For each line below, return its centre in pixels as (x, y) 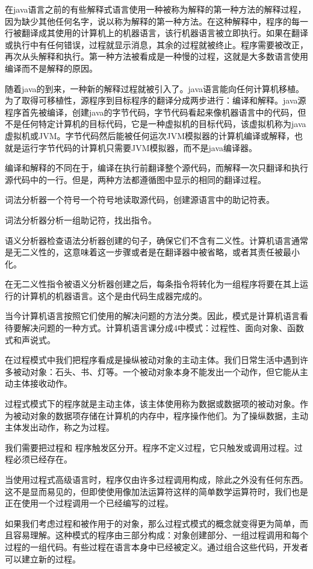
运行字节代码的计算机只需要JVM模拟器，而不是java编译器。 (139, 147)
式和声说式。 (30, 339)
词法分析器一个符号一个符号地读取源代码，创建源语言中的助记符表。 (140, 200)
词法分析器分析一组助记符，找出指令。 (81, 219)
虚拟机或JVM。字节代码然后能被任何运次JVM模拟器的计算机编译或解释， (150, 135)
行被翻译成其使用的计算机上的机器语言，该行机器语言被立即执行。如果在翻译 (156, 33)
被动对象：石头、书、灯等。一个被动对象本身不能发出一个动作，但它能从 (156, 371)
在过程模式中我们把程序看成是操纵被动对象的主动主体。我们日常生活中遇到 (152, 360)
